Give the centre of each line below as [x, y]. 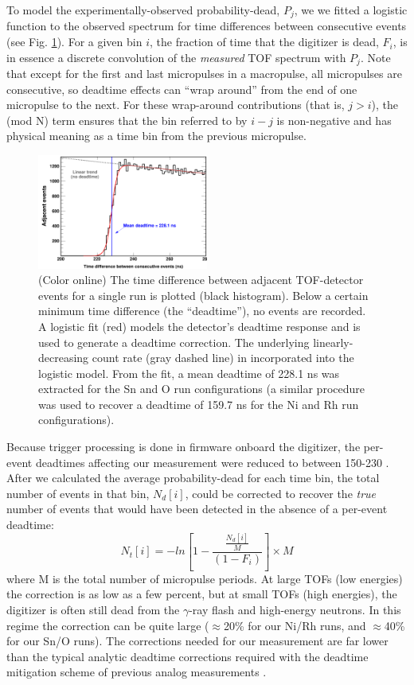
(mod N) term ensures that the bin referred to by [127, 120]
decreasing [64, 358]
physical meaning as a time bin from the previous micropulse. [156, 136]
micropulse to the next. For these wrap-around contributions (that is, [176, 105]
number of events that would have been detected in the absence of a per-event [197, 509]
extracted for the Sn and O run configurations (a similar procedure [201, 389]
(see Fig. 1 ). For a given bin [74, 42]
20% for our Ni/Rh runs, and [295, 625]
